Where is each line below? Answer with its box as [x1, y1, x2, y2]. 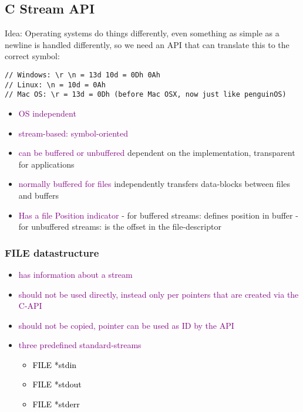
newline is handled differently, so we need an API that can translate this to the [5, 38, 289, 50]
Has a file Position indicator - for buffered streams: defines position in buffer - [18, 209, 298, 221]
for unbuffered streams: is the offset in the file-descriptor [18, 220, 221, 233]
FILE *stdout [32, 378, 82, 390]
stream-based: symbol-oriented [18, 127, 128, 139]
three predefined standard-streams [18, 339, 142, 351]
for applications [18, 158, 75, 170]
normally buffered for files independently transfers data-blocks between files [18, 178, 291, 190]
